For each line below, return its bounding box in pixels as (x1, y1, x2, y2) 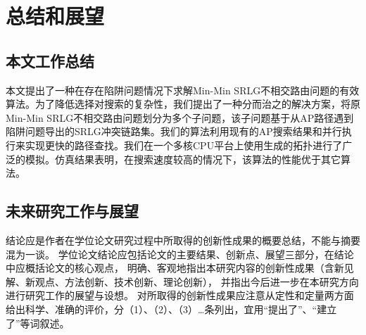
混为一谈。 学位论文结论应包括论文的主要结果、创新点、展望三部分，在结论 (6, 246, 354, 261)
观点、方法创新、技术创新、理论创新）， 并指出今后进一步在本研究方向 (34, 274, 359, 289)
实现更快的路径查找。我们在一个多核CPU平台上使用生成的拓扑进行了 (25, 137, 343, 152)
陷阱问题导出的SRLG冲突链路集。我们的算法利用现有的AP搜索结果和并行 (6, 124, 342, 139)
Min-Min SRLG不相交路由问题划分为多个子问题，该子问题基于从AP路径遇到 (6, 110, 354, 125)
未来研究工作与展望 (6, 200, 139, 222)
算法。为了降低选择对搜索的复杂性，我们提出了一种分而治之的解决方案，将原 (6, 96, 360, 111)
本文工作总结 (6, 49, 94, 71)
